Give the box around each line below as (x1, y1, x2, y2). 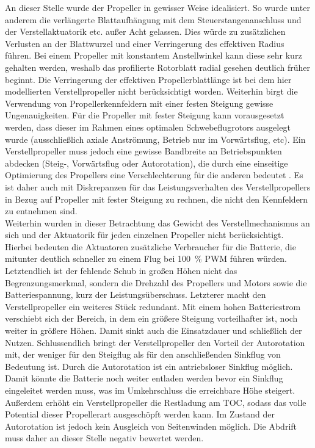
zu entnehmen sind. (5, 204, 78, 217)
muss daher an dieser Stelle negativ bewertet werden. (5, 432, 204, 444)
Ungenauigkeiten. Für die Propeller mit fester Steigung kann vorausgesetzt (5, 109, 284, 121)
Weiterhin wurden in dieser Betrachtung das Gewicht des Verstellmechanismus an (5, 216, 310, 229)
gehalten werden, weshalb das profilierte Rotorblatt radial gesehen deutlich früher (5, 60, 311, 73)
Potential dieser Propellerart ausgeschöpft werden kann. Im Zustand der (5, 408, 275, 421)
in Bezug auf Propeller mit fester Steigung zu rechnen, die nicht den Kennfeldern (5, 192, 308, 205)
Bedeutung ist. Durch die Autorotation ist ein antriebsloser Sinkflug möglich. (5, 359, 293, 372)
